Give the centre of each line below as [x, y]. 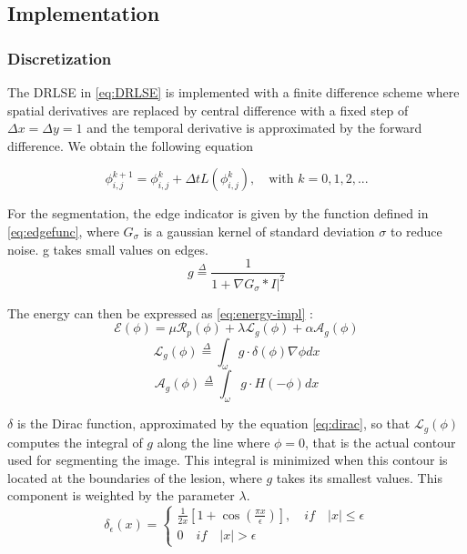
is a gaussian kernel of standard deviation [259, 231]
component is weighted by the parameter [121, 495]
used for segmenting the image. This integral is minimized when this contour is [228, 460]
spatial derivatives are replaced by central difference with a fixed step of [208, 110]
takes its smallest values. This [359, 477]
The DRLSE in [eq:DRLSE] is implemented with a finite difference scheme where [233, 92]
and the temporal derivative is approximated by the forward [254, 128]
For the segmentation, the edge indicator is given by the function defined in [218, 213]
